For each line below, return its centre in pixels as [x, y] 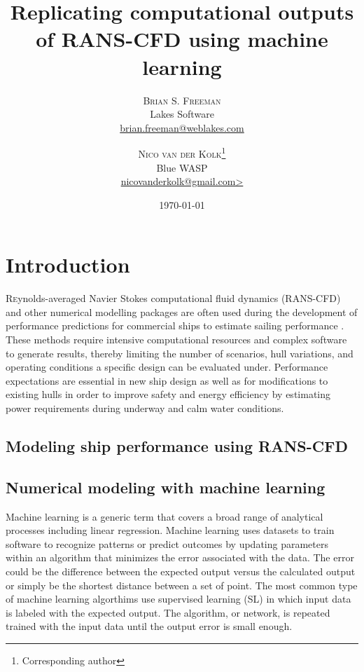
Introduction [68, 265]
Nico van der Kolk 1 [182, 152]
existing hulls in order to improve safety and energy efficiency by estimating [168, 394]
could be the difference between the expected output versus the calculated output [181, 571]
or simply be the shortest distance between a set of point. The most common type [182, 585]
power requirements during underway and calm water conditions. [145, 408]
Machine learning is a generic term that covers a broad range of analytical [164, 516]
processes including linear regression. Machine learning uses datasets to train [170, 530]
